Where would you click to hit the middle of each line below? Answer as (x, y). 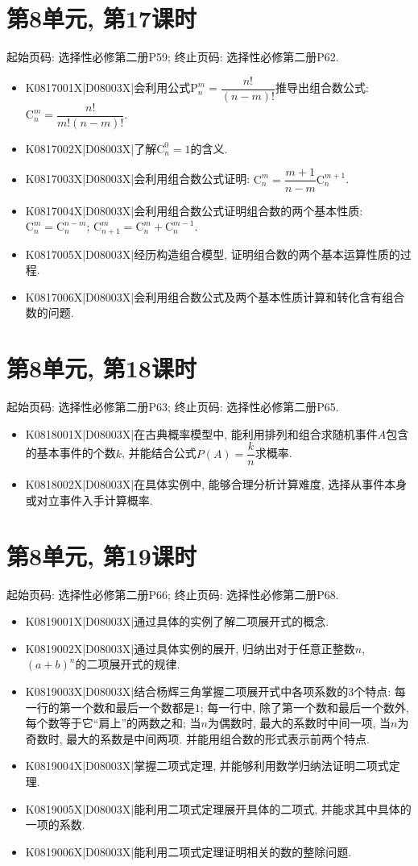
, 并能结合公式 (159, 453)
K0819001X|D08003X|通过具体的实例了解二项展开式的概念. (177, 621)
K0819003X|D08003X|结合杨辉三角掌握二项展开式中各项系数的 (187, 691)
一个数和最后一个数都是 (132, 707)
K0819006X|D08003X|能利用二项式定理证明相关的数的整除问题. (188, 851)
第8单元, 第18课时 (101, 368)
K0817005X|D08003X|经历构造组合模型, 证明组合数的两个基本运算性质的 (213, 254)
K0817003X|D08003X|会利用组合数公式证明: (138, 179)
